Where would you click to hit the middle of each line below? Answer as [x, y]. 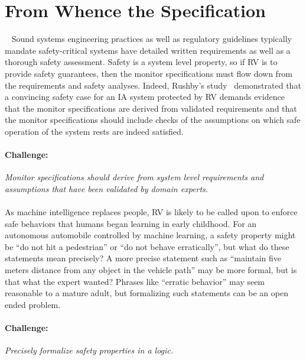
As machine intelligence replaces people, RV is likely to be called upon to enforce [151, 212]
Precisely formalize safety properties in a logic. [89, 350]
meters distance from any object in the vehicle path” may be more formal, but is [151, 270]
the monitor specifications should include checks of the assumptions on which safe [153, 120]
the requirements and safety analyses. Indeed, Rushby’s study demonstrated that [153, 85]
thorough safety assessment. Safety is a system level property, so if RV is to [141, 62]
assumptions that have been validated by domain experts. [107, 188]
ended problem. [33, 304]
